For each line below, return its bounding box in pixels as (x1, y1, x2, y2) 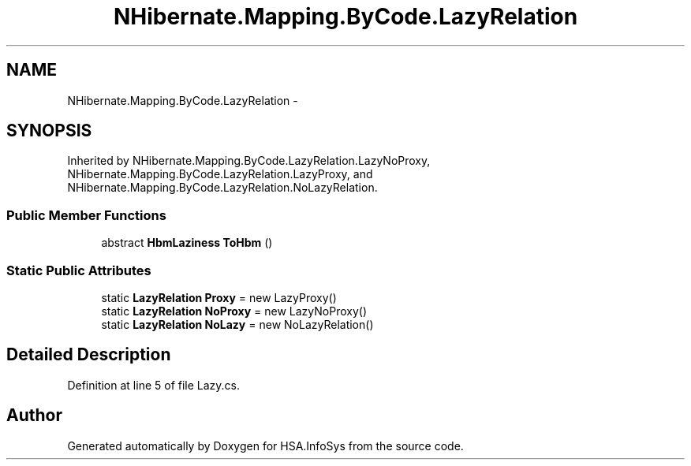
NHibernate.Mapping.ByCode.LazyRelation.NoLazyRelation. (67, 181, 378, 195)
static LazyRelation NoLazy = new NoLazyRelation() (101, 317, 374, 331)
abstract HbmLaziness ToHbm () (101, 236, 273, 250)
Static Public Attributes (6, 262, 151, 278)
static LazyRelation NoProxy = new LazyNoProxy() (101, 304, 367, 318)
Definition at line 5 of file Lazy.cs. (67, 378, 241, 392)
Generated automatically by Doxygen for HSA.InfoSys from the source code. (67, 438, 464, 453)
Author (6, 405, 62, 426)
